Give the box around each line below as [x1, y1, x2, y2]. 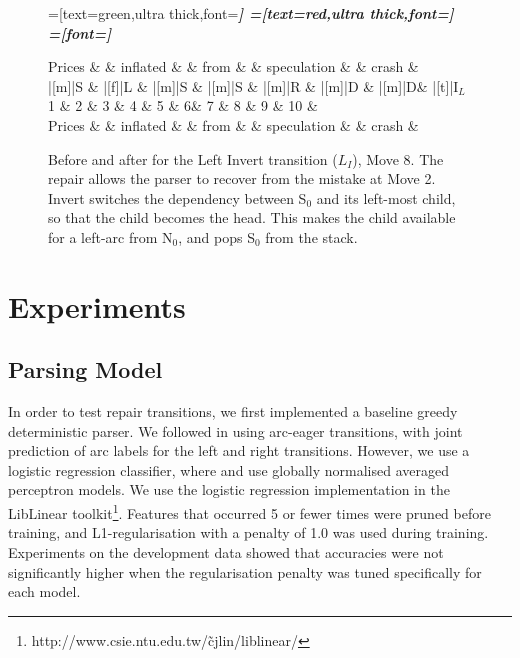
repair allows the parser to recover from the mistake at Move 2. [48, 168, 436, 189]
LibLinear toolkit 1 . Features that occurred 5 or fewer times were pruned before [8, 500, 491, 523]
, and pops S [178, 226, 255, 247]
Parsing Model [8, 354, 163, 385]
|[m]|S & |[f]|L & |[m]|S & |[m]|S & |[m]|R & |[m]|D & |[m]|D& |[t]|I [48, 75, 459, 96]
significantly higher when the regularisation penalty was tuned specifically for [8, 561, 482, 582]
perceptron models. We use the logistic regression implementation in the [8, 479, 450, 500]
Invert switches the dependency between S [48, 187, 307, 208]
